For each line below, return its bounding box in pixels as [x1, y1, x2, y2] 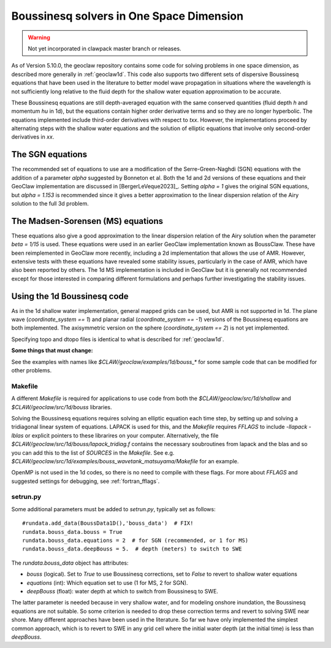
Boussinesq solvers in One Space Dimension [11, 9, 244, 23]
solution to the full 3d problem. [11, 199, 89, 207]
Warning [28, 34, 50, 41]
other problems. [11, 367, 52, 374]
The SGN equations [11, 149, 88, 160]
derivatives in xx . [11, 133, 55, 141]
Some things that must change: [11, 347, 93, 354]
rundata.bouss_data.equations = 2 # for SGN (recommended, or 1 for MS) [22, 537, 249, 544]
